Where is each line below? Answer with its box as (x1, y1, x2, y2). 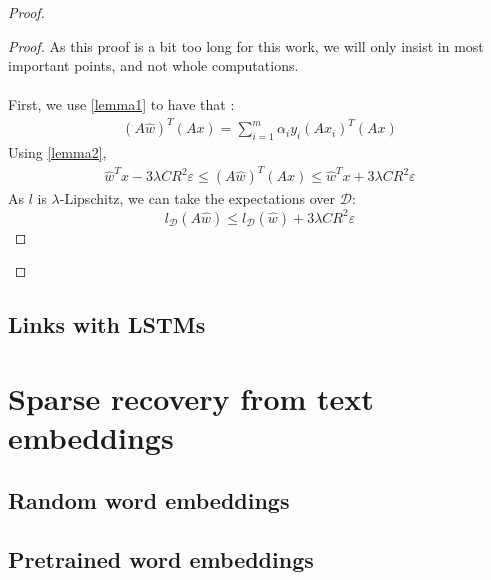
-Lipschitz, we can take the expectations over (59, 188, 336, 209)
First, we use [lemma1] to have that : (8, 94, 235, 115)
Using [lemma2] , (8, 142, 107, 163)
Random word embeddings (8, 485, 290, 516)
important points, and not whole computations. (8, 55, 299, 76)
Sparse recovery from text (8, 377, 374, 418)
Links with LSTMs (8, 309, 206, 340)
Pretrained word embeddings (8, 544, 314, 575)
